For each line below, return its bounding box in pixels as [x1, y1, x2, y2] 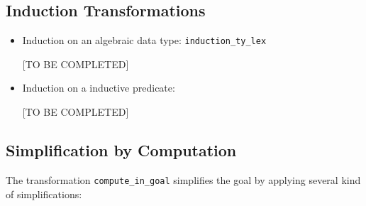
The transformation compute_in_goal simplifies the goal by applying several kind [6, 172, 361, 187]
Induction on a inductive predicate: [22, 80, 175, 95]
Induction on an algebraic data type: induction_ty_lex [22, 33, 267, 48]
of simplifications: [6, 186, 82, 201]
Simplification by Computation [6, 139, 237, 161]
